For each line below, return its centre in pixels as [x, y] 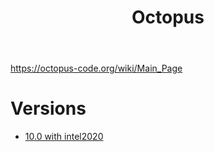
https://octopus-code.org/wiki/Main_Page [96, 68]
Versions [48, 108]
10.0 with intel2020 [64, 137]
